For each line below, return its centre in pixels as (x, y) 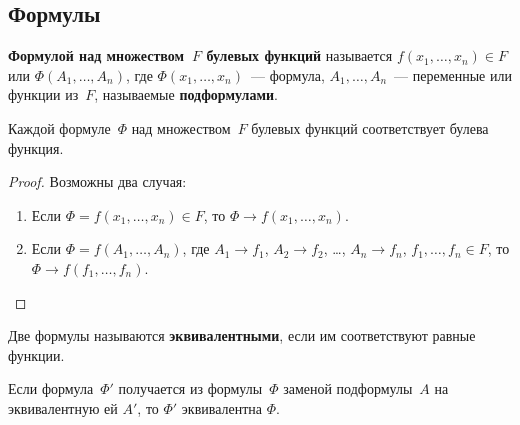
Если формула (51, 388)
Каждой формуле (59, 127)
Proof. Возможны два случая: (97, 181)
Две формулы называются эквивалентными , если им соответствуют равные (242, 335)
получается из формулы (190, 388)
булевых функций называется (299, 55)
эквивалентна (222, 407)
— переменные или (453, 74)
